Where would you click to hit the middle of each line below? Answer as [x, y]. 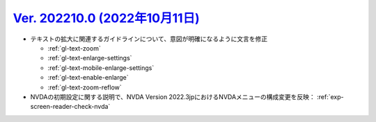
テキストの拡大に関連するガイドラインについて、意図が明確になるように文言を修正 [149, 39]
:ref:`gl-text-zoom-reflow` [85, 87]
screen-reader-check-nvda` [70, 107]
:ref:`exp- [330, 96]
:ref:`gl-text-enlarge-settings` [90, 58]
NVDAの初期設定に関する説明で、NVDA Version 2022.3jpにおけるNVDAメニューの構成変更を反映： [173, 96]
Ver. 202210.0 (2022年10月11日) [106, 18]
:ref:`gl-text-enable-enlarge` [88, 78]
